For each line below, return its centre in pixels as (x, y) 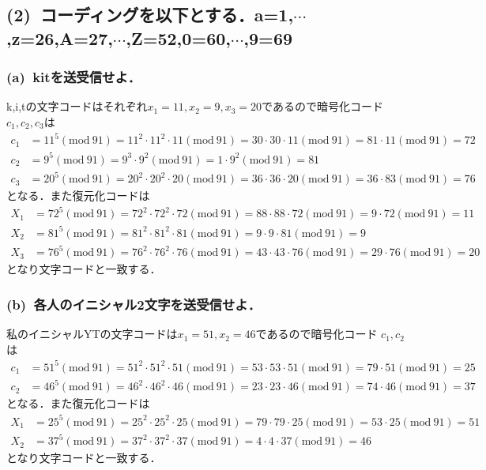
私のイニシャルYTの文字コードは (92, 334)
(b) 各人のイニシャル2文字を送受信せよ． (134, 304)
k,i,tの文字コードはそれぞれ (77, 106)
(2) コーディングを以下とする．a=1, (150, 15)
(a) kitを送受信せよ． (74, 77)
